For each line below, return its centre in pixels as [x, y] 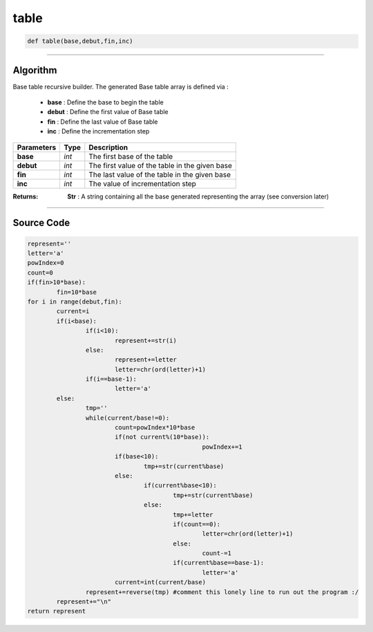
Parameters [37, 147]
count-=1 [217, 554]
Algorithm [35, 70]
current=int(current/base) [160, 582]
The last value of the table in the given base [160, 174]
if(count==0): [197, 524]
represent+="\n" [84, 602]
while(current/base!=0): [127, 418]
